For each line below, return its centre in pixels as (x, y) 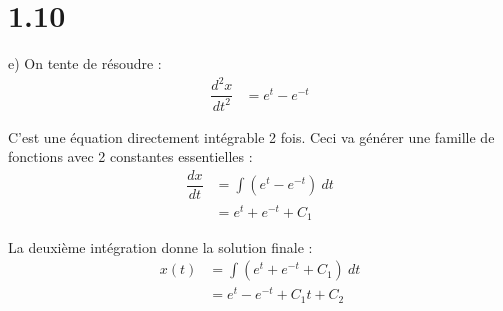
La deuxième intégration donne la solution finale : (160, 246)
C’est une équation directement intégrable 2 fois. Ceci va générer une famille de (251, 136)
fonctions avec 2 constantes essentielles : (130, 156)
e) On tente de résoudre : (85, 63)
